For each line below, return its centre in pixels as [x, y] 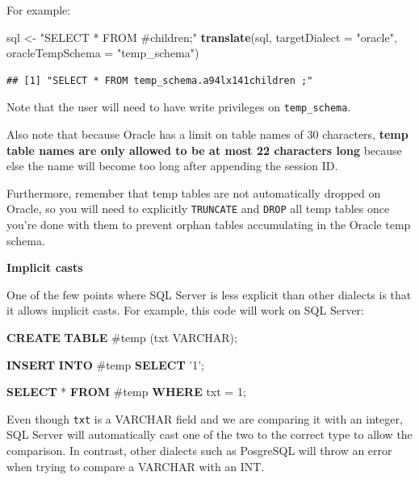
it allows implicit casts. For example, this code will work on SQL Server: [186, 310]
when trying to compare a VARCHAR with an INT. [136, 466]
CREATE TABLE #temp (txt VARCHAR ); [122, 338]
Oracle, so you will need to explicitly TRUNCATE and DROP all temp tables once [198, 209]
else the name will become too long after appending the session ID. [172, 166]
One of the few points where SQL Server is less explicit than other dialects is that [209, 294]
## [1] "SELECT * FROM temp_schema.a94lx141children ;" [160, 80]
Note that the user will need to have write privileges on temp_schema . [179, 107]
